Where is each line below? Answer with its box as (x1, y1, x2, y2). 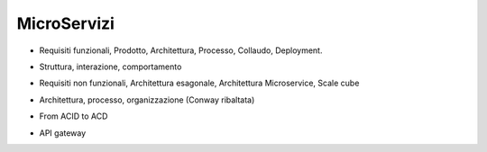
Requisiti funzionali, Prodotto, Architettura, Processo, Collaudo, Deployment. (39, 45, 323, 56)
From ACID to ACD (39, 111, 108, 121)
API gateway (39, 127, 87, 139)
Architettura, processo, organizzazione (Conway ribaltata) (39, 94, 255, 105)
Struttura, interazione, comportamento (39, 61, 182, 72)
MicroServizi (16, 13, 115, 33)
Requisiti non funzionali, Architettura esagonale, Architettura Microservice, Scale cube (39, 77, 360, 89)
